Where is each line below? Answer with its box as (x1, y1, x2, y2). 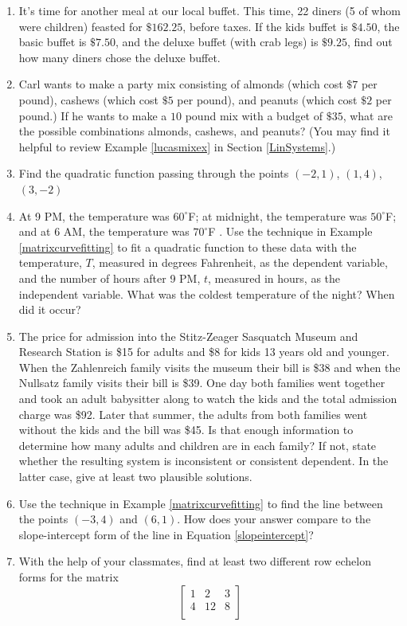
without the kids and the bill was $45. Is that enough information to (18, 421, 354, 438)
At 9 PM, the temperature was (18, 207, 170, 224)
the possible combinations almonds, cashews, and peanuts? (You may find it (18, 123, 390, 139)
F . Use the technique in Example (208, 223, 373, 240)
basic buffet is (18, 33, 87, 50)
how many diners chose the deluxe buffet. (18, 49, 221, 65)
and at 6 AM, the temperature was (18, 223, 190, 240)
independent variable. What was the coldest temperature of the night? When (18, 285, 395, 302)
